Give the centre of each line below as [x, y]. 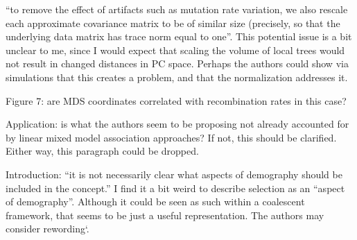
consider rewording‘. [47, 229]
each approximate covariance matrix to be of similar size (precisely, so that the [173, 23]
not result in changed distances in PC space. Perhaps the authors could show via [177, 63]
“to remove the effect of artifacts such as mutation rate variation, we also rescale [177, 9]
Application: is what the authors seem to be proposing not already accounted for [177, 124]
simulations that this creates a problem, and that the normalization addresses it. [177, 77]
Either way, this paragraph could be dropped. [102, 151]
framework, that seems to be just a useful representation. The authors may [165, 215]
